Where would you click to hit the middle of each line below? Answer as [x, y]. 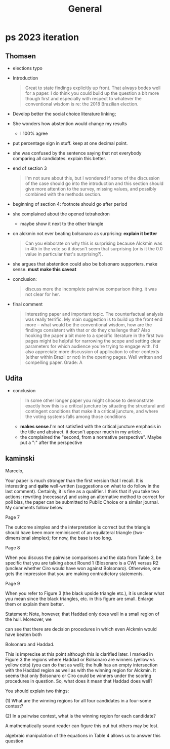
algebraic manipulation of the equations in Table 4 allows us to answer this [83, 735]
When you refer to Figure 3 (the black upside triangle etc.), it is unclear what [85, 593]
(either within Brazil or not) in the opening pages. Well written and [94, 357]
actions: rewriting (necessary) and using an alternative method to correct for [85, 497]
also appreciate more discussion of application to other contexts [92, 352]
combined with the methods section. [63, 194]
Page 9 [13, 583]
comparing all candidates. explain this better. [59, 158]
